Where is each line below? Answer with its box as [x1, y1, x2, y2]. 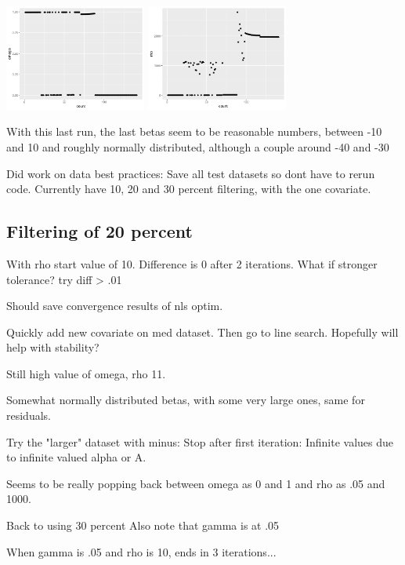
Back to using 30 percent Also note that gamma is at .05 [6, 517, 280, 534]
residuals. [6, 407, 51, 424]
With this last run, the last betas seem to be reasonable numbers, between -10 [6, 123, 382, 140]
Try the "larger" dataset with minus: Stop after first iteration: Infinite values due [6, 433, 394, 450]
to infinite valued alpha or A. [6, 449, 146, 465]
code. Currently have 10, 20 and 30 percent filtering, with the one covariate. [6, 180, 371, 197]
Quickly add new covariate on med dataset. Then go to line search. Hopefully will [6, 323, 399, 340]
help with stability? [6, 339, 99, 355]
